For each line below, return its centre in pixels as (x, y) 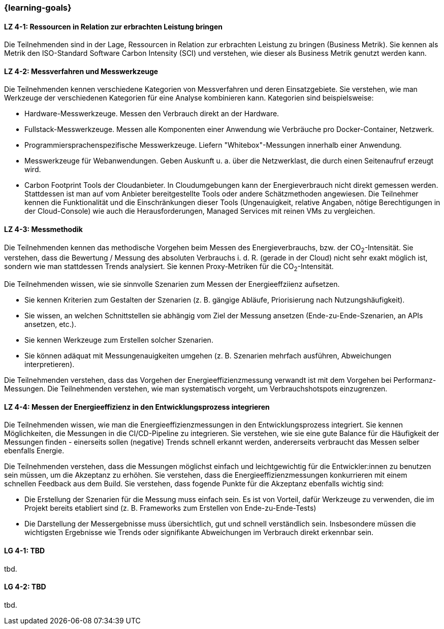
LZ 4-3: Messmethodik (43, 229)
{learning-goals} (38, 8)
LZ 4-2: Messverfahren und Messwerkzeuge (81, 71)
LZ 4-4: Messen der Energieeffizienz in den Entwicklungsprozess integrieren (137, 407)
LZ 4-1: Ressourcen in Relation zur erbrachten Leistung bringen (113, 26)
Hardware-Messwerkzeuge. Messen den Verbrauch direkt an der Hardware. (152, 114)
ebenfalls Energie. (34, 451)
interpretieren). (50, 365)
